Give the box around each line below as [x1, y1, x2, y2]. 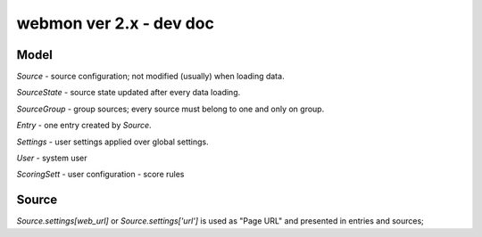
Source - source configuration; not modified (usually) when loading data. [16, 71, 285, 82]
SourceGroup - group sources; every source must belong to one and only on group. [16, 103, 325, 114]
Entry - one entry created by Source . [16, 120, 152, 131]
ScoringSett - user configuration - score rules [16, 169, 185, 180]
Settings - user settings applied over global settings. [16, 136, 209, 147]
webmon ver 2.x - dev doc [16, 13, 214, 33]
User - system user [16, 152, 88, 164]
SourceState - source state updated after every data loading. [16, 87, 241, 98]
